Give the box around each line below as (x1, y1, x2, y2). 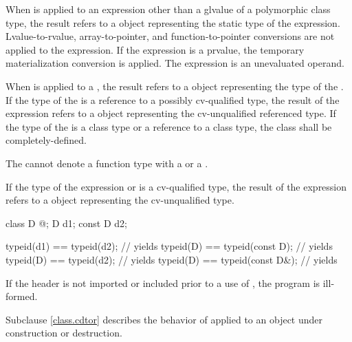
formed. (5, 289, 38, 303)
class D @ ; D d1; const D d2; (5, 215, 127, 230)
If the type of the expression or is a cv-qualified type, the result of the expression (5, 179, 347, 193)
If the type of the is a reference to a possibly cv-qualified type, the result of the (5, 92, 340, 107)
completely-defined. (5, 133, 87, 147)
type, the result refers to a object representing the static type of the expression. (5, 15, 340, 30)
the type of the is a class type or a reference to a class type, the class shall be (5, 119, 332, 133)
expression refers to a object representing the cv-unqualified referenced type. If (5, 106, 336, 120)
